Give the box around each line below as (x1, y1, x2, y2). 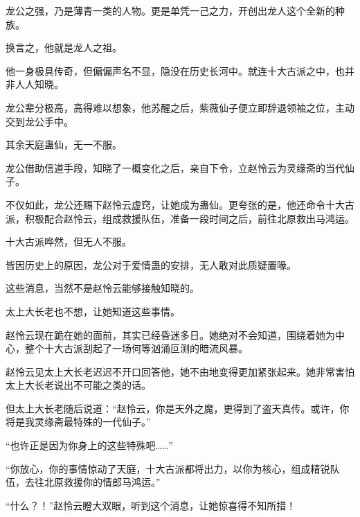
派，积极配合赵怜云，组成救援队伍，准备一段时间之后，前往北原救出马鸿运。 (6, 211, 354, 225)
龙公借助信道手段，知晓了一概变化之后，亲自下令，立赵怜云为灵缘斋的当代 (6, 160, 345, 175)
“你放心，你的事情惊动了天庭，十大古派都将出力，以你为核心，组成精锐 (6, 461, 330, 475)
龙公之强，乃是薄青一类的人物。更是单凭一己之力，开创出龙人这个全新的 (6, 3, 335, 17)
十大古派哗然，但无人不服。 (6, 234, 132, 249)
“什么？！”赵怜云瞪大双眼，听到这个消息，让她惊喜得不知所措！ (6, 498, 296, 512)
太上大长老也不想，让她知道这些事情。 (6, 304, 180, 318)
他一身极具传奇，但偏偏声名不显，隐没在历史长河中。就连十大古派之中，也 (6, 63, 345, 78)
